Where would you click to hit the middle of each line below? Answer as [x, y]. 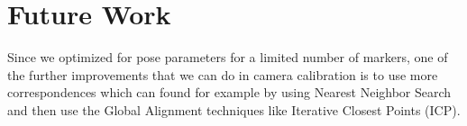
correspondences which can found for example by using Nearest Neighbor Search [229, 92]
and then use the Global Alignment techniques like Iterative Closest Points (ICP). [234, 109]
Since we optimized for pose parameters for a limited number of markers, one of [228, 57]
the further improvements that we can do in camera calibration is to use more [223, 74]
